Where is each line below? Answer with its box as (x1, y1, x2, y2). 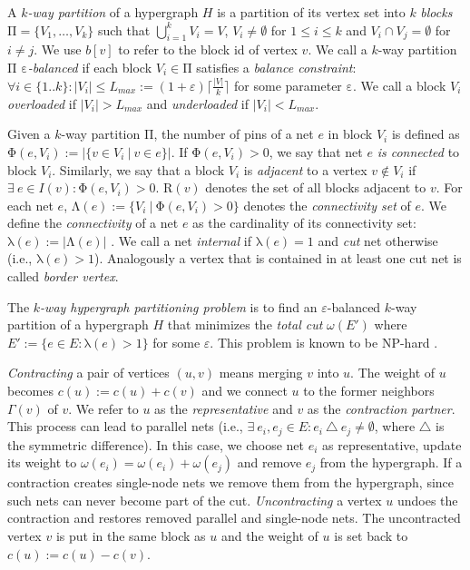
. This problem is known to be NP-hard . (210, 332, 438, 351)
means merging (219, 363, 303, 382)
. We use (34, 40, 82, 59)
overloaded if (7, 93, 76, 113)
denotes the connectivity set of (243, 195, 411, 214)
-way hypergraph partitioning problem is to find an (40, 297, 318, 316)
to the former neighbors (303, 381, 435, 400)
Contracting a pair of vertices (7, 363, 170, 382)
